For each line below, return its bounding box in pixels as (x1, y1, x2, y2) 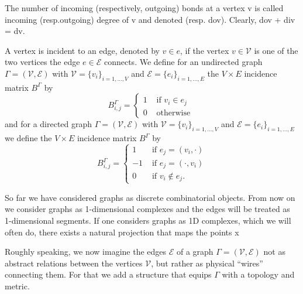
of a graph (176, 245, 214, 258)
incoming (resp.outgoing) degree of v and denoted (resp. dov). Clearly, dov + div (5, 13, 295, 25)
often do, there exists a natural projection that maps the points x (5, 225, 239, 238)
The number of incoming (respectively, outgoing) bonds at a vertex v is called (5, 2, 284, 13)
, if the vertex (180, 44, 229, 56)
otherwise (156, 108, 191, 117)
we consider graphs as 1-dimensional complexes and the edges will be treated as (5, 203, 290, 215)
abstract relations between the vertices (5, 257, 143, 269)
